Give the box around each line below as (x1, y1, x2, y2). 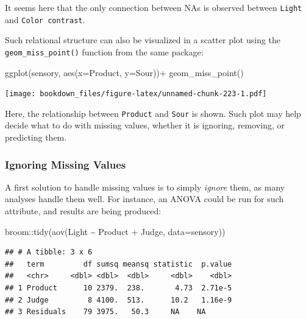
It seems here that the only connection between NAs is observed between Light (5, 1, 302, 13)
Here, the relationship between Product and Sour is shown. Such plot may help (5, 107, 301, 119)
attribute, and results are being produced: (5, 205, 162, 217)
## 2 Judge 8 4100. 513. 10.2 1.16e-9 (5, 295, 232, 304)
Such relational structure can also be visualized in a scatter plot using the (5, 33, 281, 46)
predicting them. (5, 131, 67, 144)
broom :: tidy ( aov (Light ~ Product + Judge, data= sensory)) (5, 225, 226, 237)
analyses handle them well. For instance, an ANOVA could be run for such (5, 192, 284, 205)
